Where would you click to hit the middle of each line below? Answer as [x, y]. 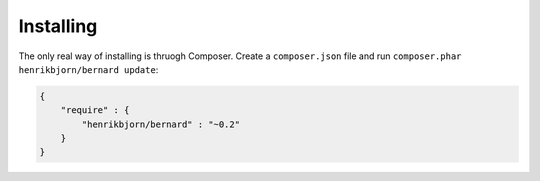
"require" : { [95, 110]
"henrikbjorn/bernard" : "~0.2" [160, 124]
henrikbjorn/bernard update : [88, 69]
